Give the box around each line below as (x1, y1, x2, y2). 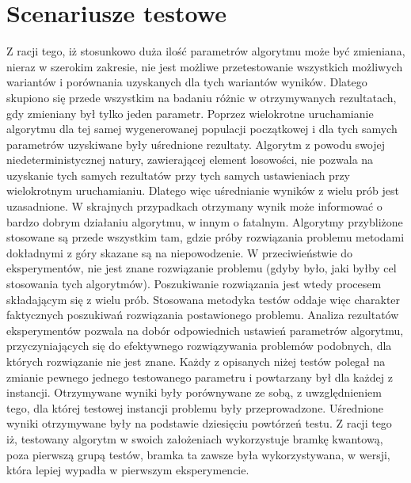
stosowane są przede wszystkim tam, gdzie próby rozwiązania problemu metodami (6, 229, 405, 245)
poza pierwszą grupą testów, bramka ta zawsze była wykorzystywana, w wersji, (6, 446, 390, 462)
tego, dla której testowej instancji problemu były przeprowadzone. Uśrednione (6, 399, 384, 416)
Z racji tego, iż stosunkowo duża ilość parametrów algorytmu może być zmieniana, (6, 43, 405, 59)
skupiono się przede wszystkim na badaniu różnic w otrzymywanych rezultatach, (6, 89, 397, 105)
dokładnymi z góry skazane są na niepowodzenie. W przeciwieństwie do (6, 244, 353, 261)
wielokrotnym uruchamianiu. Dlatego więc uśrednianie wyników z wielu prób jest (6, 182, 399, 199)
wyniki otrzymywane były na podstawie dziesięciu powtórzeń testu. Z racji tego (6, 415, 392, 432)
